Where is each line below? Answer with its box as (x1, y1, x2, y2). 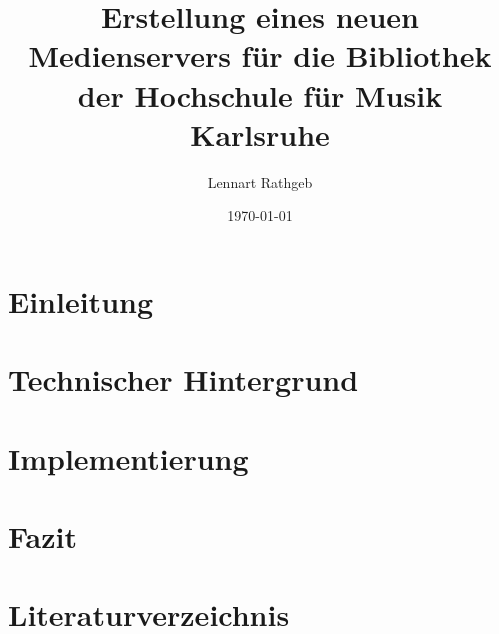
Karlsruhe (190, 113, 330, 154)
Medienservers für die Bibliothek (28, 35, 492, 76)
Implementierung (8, 437, 249, 478)
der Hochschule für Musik (77, 74, 443, 115)
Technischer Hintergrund (8, 359, 359, 400)
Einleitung (8, 280, 154, 321)
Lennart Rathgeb (207, 171, 313, 192)
